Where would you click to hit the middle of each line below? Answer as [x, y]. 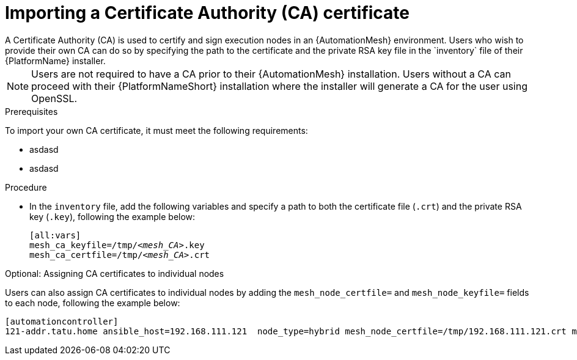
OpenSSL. [54, 98]
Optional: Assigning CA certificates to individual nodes [115, 273]
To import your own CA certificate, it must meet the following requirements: [156, 130]
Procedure [26, 187]
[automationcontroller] [62, 321]
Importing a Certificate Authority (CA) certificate [208, 13]
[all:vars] [55, 235]
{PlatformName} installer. [55, 61]
